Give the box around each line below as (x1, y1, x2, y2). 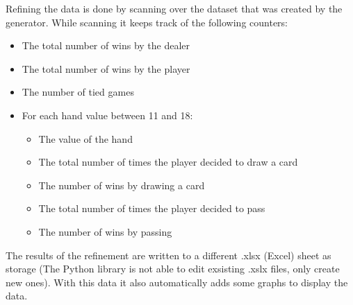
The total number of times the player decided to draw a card (38, 155, 298, 169)
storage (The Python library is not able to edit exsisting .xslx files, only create (6, 261, 340, 276)
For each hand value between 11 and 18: (22, 107, 193, 122)
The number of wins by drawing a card (38, 177, 205, 192)
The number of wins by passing (38, 224, 172, 238)
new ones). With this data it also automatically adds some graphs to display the (6, 274, 348, 289)
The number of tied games (22, 85, 134, 99)
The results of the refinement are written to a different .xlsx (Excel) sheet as (6, 247, 331, 262)
